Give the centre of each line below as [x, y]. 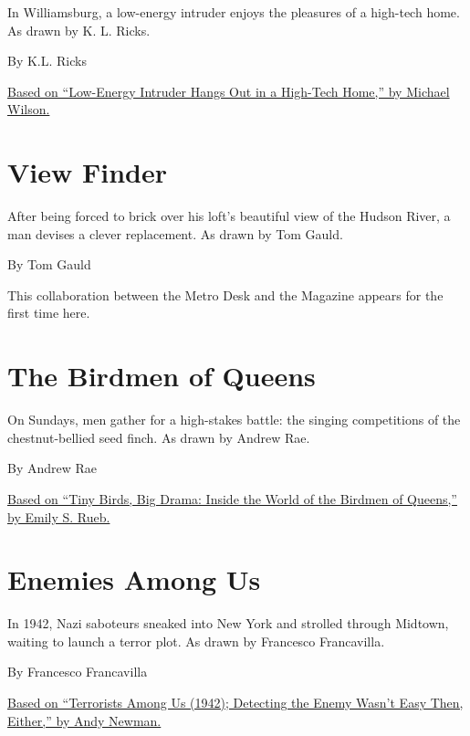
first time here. [49, 313]
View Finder [88, 172]
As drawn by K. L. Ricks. [79, 30]
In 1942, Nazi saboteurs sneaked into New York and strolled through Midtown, [228, 623]
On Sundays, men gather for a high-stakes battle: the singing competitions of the [234, 420]
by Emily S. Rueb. [59, 516]
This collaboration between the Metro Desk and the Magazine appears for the [225, 294]
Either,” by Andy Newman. [84, 720]
